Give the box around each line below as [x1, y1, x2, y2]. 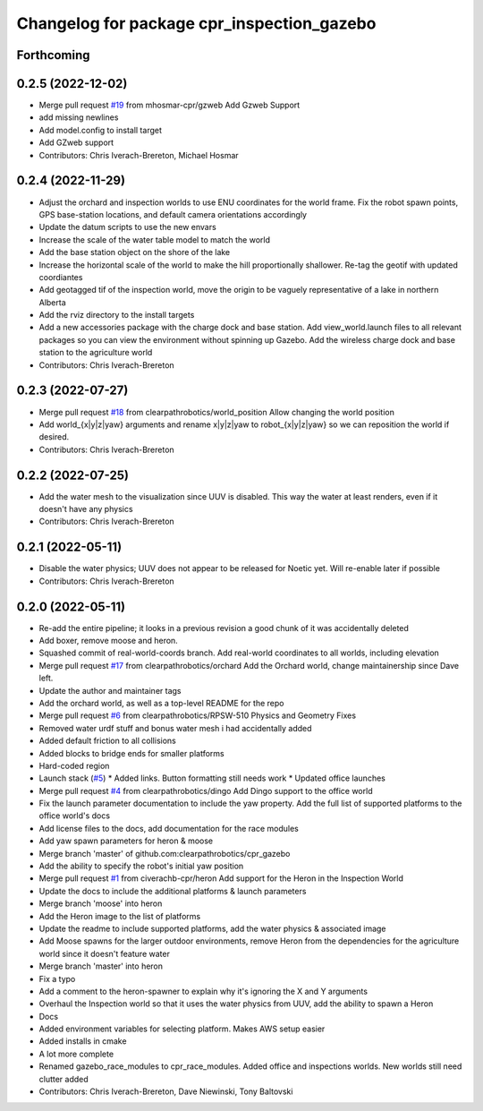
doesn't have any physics [38, 504, 133, 514]
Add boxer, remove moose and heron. [38, 635, 178, 645]
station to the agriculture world [38, 347, 153, 358]
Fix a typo [38, 973, 76, 984]
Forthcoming [16, 47, 90, 63]
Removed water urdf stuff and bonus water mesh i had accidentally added [38, 722, 312, 733]
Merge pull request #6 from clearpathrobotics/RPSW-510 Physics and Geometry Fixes [38, 710, 357, 721]
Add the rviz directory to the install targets [38, 310, 195, 320]
